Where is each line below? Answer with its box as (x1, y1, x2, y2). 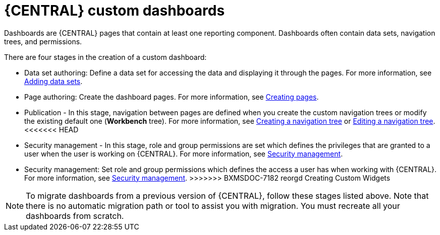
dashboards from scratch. (26, 210, 124, 221)
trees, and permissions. (4, 37, 82, 46)
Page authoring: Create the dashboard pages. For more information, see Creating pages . (24, 92, 319, 101)
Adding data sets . (24, 76, 83, 86)
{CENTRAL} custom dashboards (4, 2, 225, 19)
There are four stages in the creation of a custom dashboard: (4, 52, 207, 61)
